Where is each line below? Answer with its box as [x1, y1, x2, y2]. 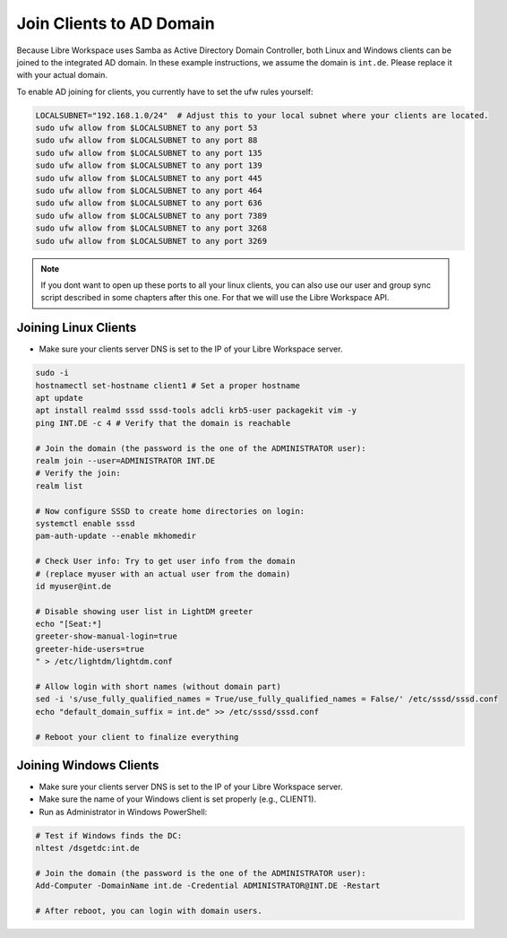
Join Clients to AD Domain [16, 13, 215, 33]
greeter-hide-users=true [35, 644, 145, 654]
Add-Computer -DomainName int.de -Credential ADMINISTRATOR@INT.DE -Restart [35, 881, 381, 891]
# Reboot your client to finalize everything [35, 732, 239, 742]
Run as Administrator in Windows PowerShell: [39, 806, 208, 817]
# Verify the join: [35, 468, 121, 479]
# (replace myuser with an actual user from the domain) [35, 569, 291, 578]
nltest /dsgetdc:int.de [35, 843, 141, 854]
